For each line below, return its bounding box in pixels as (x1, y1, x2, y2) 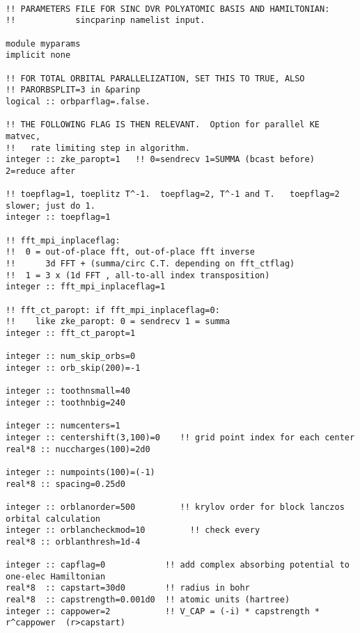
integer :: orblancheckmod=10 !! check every (6, 525, 260, 536)
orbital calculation (6, 513, 101, 524)
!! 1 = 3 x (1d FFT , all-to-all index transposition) (6, 270, 270, 280)
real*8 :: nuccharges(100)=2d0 (6, 444, 150, 454)
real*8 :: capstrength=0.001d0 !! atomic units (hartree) (6, 595, 290, 605)
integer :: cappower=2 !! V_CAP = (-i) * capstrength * (6, 606, 320, 616)
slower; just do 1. (6, 200, 95, 211)
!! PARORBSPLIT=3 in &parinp (6, 85, 141, 95)
